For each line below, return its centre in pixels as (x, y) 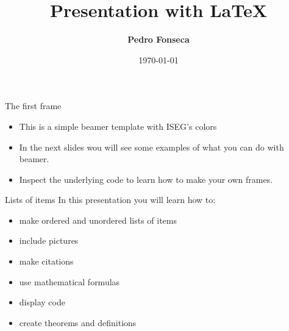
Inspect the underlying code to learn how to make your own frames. (146, 179)
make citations (46, 261)
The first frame (33, 106)
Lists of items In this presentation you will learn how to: (110, 200)
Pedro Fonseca (159, 39)
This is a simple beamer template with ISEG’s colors (118, 126)
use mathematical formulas (70, 281)
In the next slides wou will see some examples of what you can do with (152, 147)
